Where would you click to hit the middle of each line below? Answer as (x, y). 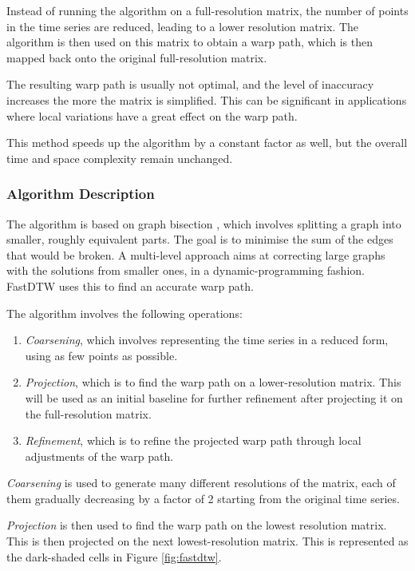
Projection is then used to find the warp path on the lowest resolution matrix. (197, 525)
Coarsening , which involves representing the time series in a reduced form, (207, 340)
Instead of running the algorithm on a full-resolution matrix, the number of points (207, 10)
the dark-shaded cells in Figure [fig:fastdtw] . (114, 556)
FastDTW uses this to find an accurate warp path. (130, 285)
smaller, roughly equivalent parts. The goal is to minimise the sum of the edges (200, 239)
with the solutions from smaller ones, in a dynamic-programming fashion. (186, 270)
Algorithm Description (81, 194)
